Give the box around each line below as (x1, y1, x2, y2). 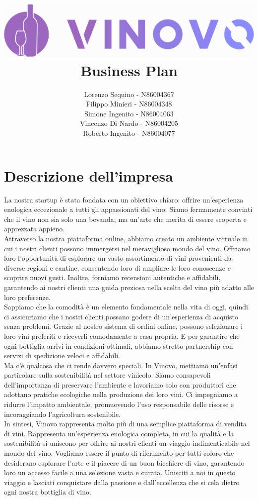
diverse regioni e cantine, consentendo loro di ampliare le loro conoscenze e (4, 262, 231, 273)
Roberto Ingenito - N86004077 (83, 128, 175, 138)
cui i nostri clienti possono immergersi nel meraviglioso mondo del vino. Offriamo (4, 243, 251, 253)
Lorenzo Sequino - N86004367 (84, 89, 174, 99)
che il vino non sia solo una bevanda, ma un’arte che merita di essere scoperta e (4, 213, 247, 224)
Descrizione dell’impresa (4, 165, 173, 186)
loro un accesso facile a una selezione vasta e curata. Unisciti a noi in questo (4, 467, 236, 478)
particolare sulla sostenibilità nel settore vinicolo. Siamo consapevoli (4, 370, 211, 380)
